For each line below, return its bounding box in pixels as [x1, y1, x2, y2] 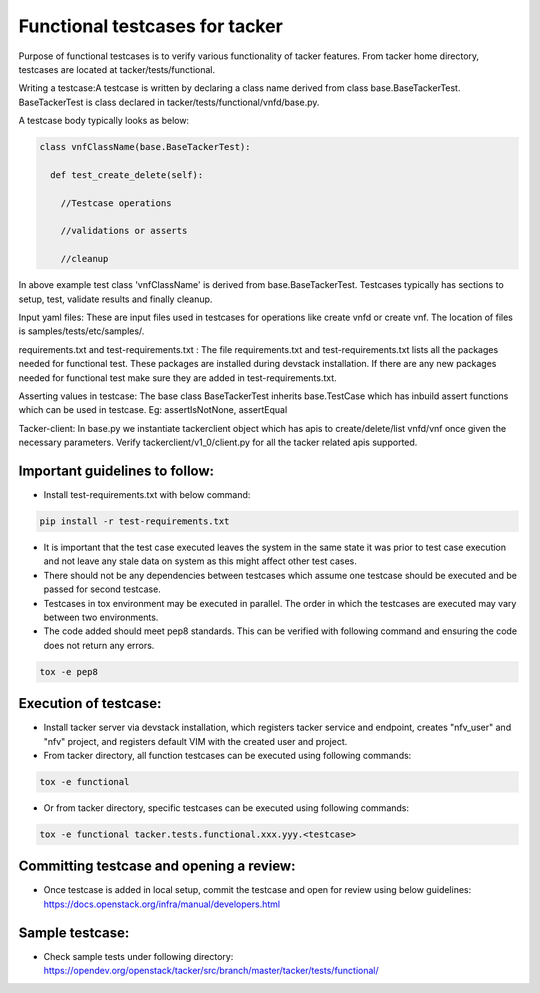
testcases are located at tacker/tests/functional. [18, 63, 215, 75]
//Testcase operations [60, 197, 172, 209]
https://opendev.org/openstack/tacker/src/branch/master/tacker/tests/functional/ [43, 965, 379, 977]
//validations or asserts [60, 225, 188, 237]
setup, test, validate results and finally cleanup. [18, 293, 213, 305]
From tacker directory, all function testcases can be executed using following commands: [43, 749, 412, 761]
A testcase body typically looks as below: [18, 115, 190, 127]
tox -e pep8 [39, 666, 99, 677]
